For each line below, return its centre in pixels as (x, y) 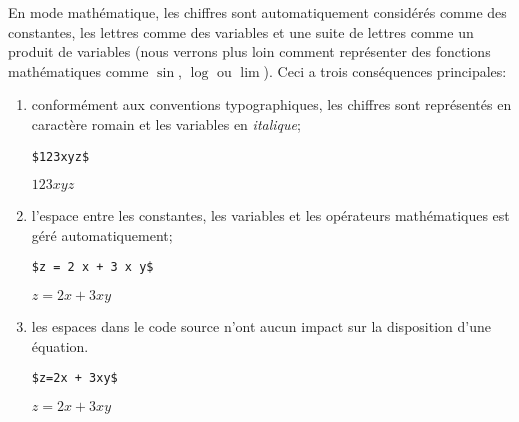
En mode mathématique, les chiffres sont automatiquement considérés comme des (257, 12)
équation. (60, 345)
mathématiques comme (78, 70)
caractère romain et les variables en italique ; (166, 123)
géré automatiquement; (102, 234)
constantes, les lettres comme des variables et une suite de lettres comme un (241, 31)
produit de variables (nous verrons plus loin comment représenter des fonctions (249, 51)
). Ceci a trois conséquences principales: (385, 70)
